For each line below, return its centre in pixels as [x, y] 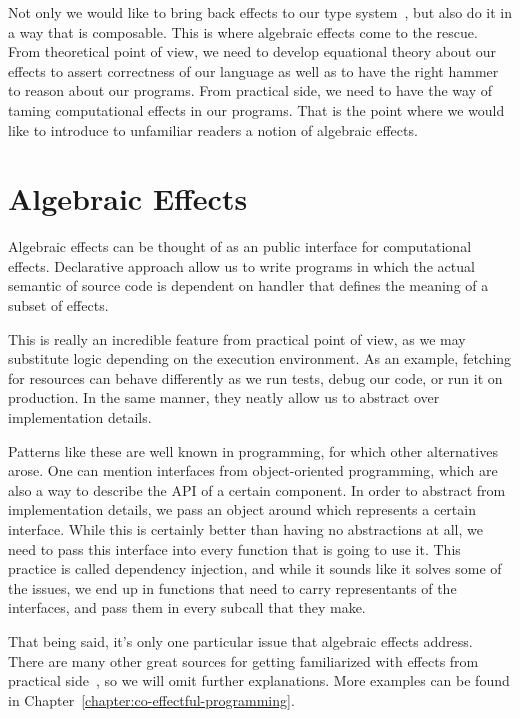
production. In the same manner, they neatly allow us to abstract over [224, 397]
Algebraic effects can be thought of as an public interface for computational [240, 246]
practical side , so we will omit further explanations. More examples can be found [259, 680]
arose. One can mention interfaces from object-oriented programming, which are [253, 470]
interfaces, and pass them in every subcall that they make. [187, 607]
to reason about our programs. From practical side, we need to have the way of [250, 90]
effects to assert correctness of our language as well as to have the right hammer [253, 70]
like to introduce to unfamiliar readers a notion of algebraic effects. [213, 129]
